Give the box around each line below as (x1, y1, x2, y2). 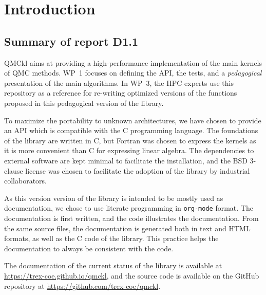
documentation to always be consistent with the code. (4, 243, 174, 253)
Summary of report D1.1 (4, 33, 138, 49)
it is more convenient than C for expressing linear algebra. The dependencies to (4, 145, 254, 156)
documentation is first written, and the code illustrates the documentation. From (4, 212, 259, 223)
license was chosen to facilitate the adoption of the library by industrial (25, 165, 250, 176)
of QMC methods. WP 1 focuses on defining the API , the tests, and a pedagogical (4, 67, 262, 78)
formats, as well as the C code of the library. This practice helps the (4, 233, 219, 244)
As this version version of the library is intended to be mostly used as (4, 192, 223, 203)
